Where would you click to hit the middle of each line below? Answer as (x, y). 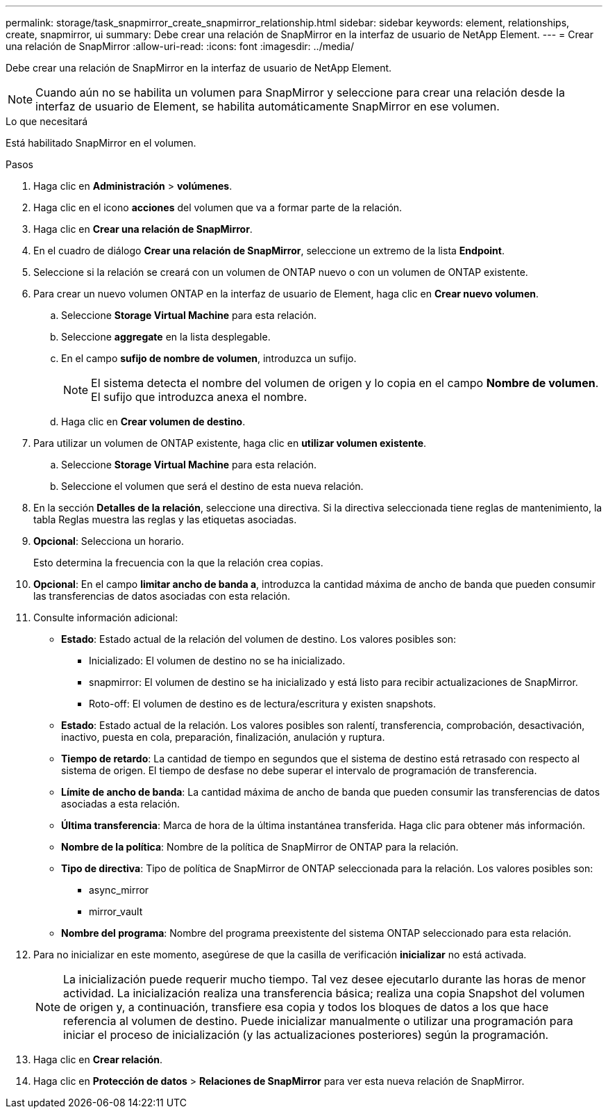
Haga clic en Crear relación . (98, 1059)
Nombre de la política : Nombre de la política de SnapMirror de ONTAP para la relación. (260, 847)
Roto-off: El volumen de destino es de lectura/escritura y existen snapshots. (263, 704)
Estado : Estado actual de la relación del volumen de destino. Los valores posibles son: (259, 639)
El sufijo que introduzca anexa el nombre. (199, 397)
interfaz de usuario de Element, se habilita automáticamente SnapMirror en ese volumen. (268, 106)
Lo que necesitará (47, 121)
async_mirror (119, 890)
